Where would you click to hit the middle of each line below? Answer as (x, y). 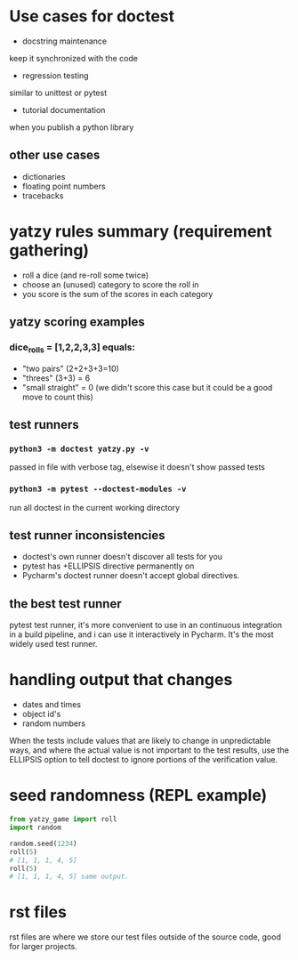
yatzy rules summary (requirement (141, 231)
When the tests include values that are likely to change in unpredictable (140, 741)
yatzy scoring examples (77, 322)
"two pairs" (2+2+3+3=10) (71, 368)
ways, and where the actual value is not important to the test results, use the (149, 750)
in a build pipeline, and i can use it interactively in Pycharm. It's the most (141, 634)
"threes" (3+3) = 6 (56, 378)
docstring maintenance (64, 41)
